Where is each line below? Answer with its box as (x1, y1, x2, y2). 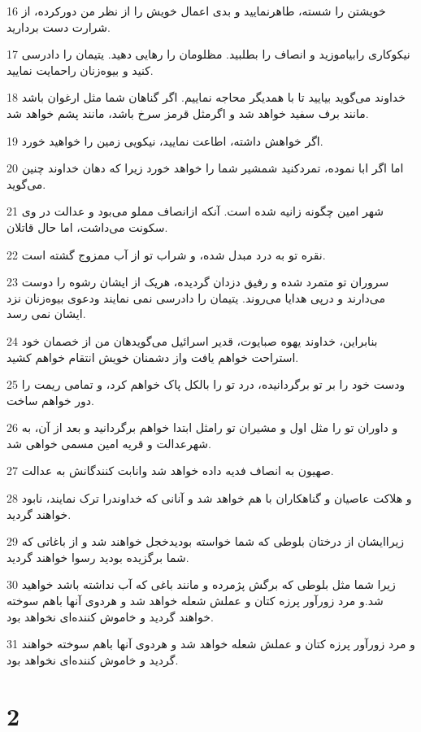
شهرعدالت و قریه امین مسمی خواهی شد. (7, 434, 211, 451)
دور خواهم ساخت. (7, 391, 94, 408)
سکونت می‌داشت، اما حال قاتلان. (7, 218, 168, 235)
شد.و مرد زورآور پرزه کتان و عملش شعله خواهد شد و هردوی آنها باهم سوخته (7, 592, 384, 609)
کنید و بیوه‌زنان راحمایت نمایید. (7, 61, 154, 78)
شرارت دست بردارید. (7, 18, 111, 35)
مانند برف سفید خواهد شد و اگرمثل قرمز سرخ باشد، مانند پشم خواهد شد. (7, 104, 369, 121)
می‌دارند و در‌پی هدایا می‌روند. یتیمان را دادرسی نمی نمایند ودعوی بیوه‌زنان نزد (7, 289, 385, 306)
